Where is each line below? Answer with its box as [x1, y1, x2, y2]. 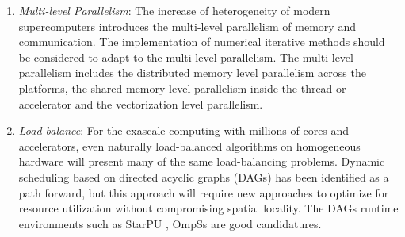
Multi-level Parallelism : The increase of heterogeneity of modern [18, 2, 330, 18]
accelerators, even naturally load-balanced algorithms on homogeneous [18, 137, 361, 154]
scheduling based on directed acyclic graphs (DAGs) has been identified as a [18, 168, 389, 185]
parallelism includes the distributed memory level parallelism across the [18, 64, 366, 81]
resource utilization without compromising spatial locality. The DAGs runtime [18, 200, 399, 216]
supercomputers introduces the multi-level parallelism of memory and [18, 17, 356, 34]
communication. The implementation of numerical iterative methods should [18, 33, 385, 50]
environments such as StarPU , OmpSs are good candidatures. [18, 215, 322, 231]
